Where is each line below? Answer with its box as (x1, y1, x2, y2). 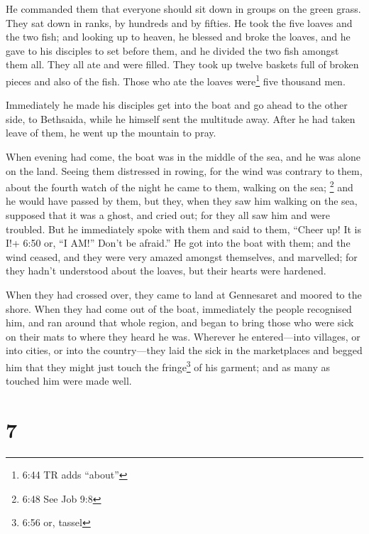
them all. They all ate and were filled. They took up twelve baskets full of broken (6, 57, 359, 72)
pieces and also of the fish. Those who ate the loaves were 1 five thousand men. (6, 71, 346, 88)
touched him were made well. (6, 373, 132, 388)
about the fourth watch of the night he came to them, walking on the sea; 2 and (6, 178, 353, 194)
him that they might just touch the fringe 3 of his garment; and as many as (6, 357, 330, 374)
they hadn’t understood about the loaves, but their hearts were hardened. (6, 263, 326, 278)
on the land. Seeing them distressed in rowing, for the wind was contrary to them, (6, 163, 363, 178)
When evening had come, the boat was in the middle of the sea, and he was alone (6, 149, 360, 164)
